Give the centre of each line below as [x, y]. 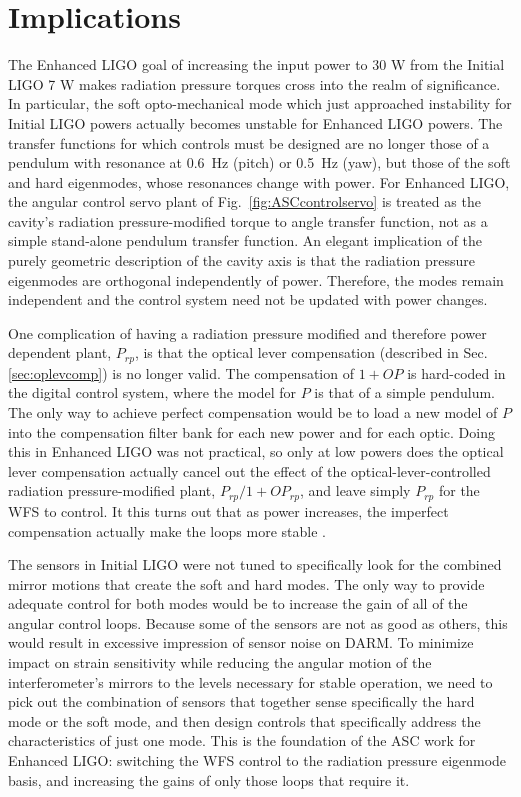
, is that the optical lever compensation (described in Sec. [311, 352]
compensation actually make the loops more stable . [167, 530]
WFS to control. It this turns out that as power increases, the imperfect [228, 510]
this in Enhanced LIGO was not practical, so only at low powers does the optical [256, 451]
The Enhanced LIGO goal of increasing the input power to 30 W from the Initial [256, 64]
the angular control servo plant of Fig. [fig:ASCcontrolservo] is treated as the [244, 201]
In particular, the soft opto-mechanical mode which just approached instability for [260, 103]
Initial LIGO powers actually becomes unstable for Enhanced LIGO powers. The [255, 122]
